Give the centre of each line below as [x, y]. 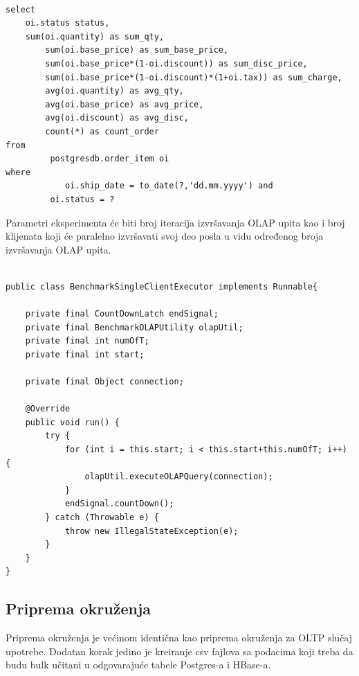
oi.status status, [67, 23]
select [20, 9]
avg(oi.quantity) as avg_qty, [114, 91]
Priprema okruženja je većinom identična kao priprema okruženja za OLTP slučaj [179, 638]
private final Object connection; [104, 382]
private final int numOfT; [87, 341]
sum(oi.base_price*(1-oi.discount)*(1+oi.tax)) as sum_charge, [194, 77]
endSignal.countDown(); [119, 504]
